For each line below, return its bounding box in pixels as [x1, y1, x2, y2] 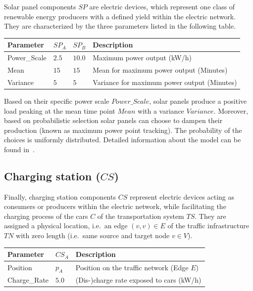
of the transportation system [97, 210, 184, 221]
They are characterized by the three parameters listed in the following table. [4, 21, 236, 31]
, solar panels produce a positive [149, 95, 247, 106]
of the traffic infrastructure [167, 220, 249, 231]
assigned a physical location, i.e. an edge [4, 220, 128, 231]
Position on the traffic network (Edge [75, 262, 189, 272]
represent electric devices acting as [129, 191, 234, 202]
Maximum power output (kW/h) [93, 52, 192, 63]
